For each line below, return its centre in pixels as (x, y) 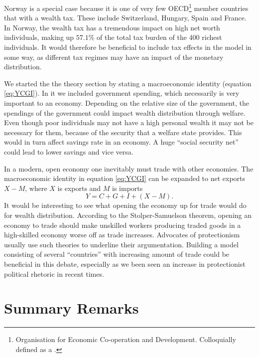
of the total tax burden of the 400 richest (159, 37)
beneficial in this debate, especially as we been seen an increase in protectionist (125, 264)
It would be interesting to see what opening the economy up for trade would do (125, 205)
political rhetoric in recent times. (54, 273)
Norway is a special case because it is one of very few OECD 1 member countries (126, 7)
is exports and (79, 188)
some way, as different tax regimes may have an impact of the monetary (114, 57)
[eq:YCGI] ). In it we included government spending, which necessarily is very (122, 93)
